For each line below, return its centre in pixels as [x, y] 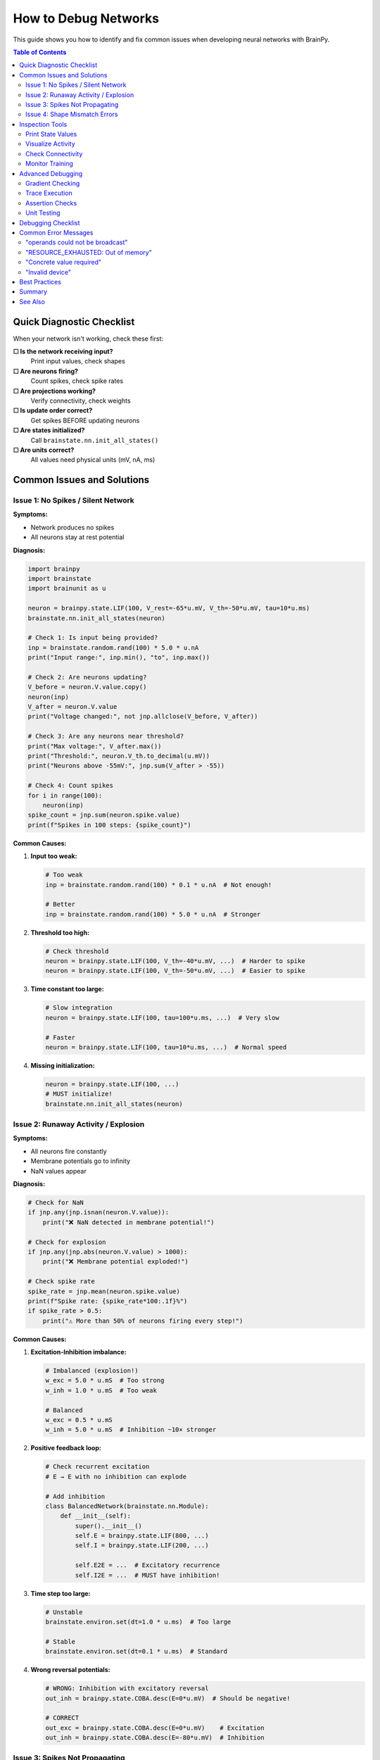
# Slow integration [79, 1008]
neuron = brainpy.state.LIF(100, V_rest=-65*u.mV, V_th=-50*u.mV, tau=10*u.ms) [169, 608]
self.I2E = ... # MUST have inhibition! [147, 1575]
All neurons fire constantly [69, 1151]
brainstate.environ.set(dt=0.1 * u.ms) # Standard [137, 1652]
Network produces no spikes [72, 527]
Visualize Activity [50, 144]
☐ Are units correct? [44, 450]
